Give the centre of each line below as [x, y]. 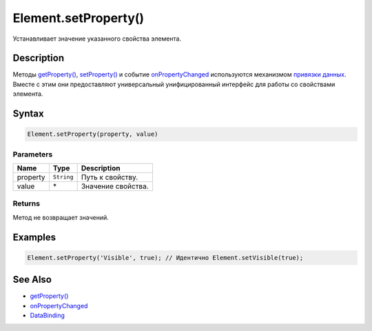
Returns [27, 203]
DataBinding [48, 315]
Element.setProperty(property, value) [93, 134]
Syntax [28, 114]
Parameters [33, 154]
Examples [34, 237]
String [63, 177]
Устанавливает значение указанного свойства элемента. [97, 39]
